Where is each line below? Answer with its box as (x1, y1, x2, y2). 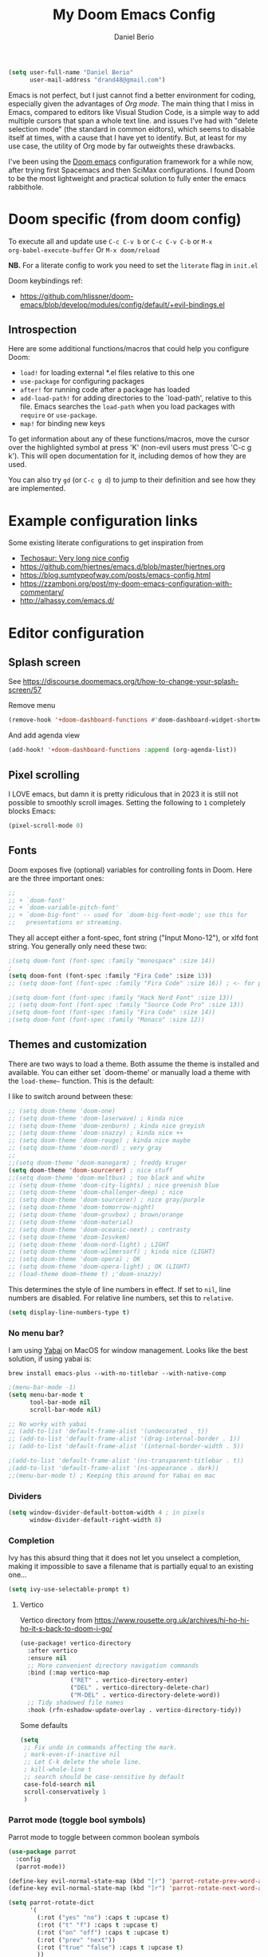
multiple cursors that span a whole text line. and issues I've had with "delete (8, 116, 258, 125)
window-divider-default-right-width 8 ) (29, 1516, 162, 1524)
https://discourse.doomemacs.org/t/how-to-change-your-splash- (22, 677, 239, 686)
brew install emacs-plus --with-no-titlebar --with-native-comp (8, 1370, 227, 1378)
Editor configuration (8, 624, 145, 642)
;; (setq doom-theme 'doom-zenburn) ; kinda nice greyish (8, 1121, 205, 1130)
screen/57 (8, 685, 42, 695)
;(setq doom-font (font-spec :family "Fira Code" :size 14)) (8, 1008, 216, 1017)
